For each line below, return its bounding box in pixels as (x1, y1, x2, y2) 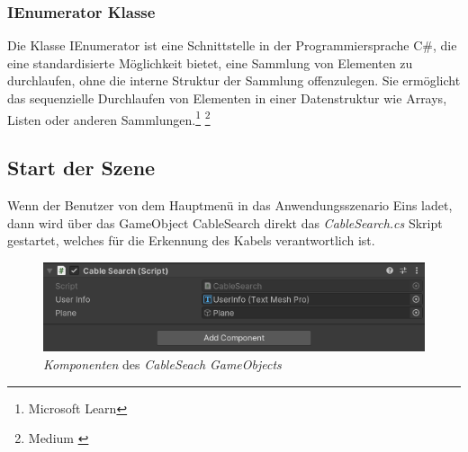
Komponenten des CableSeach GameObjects (43, 355, 282, 374)
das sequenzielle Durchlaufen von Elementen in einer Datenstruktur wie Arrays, (7, 89, 447, 107)
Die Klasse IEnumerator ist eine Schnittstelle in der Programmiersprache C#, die (7, 36, 457, 55)
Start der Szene (7, 154, 156, 182)
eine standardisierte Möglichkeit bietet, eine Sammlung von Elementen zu (7, 53, 413, 72)
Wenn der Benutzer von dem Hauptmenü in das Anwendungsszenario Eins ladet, (7, 196, 453, 215)
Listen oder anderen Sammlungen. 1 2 (7, 107, 211, 129)
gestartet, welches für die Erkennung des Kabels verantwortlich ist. (7, 231, 375, 250)
